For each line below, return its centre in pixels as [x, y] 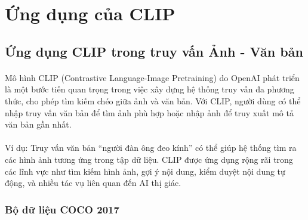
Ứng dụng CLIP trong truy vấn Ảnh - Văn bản [154, 51]
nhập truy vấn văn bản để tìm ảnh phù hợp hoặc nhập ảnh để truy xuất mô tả [149, 112]
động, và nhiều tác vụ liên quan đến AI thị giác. [93, 183]
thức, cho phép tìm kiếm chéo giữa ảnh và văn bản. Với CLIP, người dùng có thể [153, 100]
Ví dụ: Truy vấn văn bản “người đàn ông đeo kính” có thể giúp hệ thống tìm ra [151, 148]
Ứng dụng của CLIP [90, 13]
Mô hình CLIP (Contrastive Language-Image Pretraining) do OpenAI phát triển [152, 77]
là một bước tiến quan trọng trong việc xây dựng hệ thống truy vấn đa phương [150, 89]
